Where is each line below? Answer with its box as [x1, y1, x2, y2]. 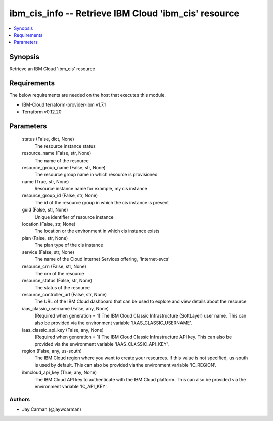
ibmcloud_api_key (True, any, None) [22, 369, 97, 376]
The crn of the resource [34, 270, 84, 276]
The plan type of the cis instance [34, 242, 104, 248]
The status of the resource [34, 284, 90, 290]
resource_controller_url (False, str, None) [22, 291, 107, 297]
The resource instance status [34, 143, 96, 149]
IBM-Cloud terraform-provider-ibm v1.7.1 [22, 101, 106, 108]
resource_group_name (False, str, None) [22, 164, 106, 170]
